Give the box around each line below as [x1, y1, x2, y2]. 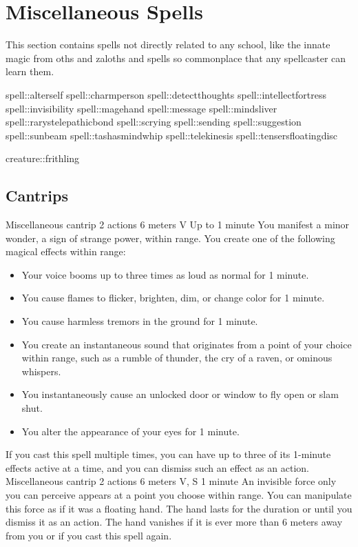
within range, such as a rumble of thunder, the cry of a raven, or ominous [21, 350, 333, 365]
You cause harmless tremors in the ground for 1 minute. [21, 314, 258, 328]
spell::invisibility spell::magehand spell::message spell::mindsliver [6, 101, 277, 115]
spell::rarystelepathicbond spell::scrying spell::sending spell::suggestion [6, 115, 302, 129]
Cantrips [6, 185, 68, 206]
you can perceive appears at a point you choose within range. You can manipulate [6, 487, 352, 501]
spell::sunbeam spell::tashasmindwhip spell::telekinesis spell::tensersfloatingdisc [6, 128, 338, 142]
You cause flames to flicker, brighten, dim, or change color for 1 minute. [21, 290, 325, 305]
